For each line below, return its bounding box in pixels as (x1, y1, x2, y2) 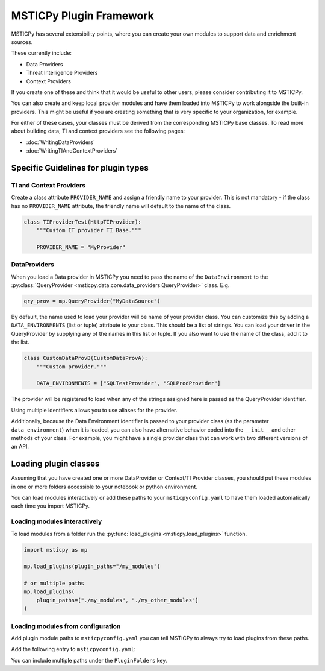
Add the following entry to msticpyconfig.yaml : (11, 646, 136, 653)
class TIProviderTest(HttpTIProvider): (23, 218, 141, 225)
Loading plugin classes (11, 459, 100, 469)
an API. (11, 443, 29, 450)
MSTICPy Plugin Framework (11, 9, 155, 22)
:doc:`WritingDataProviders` (26, 139, 96, 146)
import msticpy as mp (23, 546, 88, 553)
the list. (11, 338, 29, 346)
